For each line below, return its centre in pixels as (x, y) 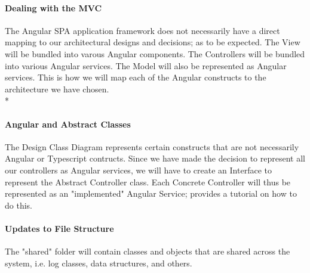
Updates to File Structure (59, 228)
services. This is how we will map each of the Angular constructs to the (136, 77)
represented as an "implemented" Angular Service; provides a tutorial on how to (151, 193)
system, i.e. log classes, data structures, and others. (99, 263)
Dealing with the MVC (53, 7)
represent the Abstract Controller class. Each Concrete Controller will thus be (148, 182)
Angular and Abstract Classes (68, 124)
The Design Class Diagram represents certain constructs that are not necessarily (152, 146)
